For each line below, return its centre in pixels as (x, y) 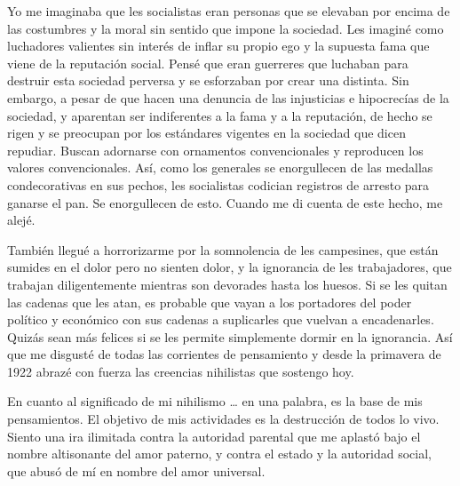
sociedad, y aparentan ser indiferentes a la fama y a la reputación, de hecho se (220, 115)
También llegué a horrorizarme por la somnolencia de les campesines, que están (223, 249)
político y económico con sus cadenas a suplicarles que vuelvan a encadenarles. (221, 319)
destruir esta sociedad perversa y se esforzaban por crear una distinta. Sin (208, 80)
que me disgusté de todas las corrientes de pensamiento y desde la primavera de (224, 354)
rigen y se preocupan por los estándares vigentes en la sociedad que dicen (206, 133)
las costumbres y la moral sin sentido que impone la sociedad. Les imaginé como (226, 28)
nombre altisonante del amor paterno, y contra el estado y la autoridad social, (219, 454)
